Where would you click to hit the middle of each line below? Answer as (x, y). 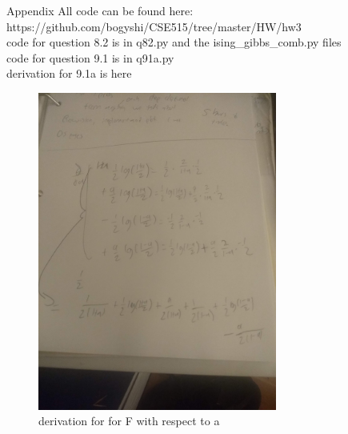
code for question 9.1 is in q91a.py (90, 57)
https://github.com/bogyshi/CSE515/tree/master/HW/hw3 (154, 26)
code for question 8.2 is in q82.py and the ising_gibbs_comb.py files (174, 42)
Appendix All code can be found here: (100, 10)
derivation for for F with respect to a (129, 421)
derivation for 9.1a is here (69, 73)
